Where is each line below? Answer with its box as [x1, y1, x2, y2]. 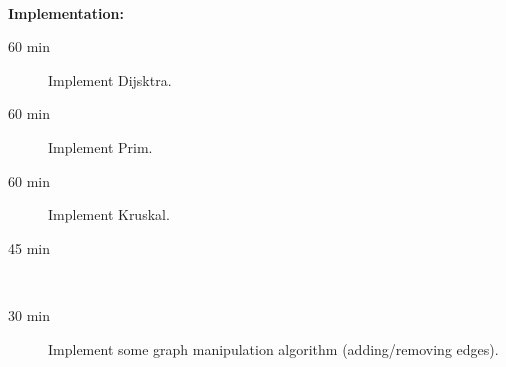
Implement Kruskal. [48, 204, 170, 225]
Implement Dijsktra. [48, 69, 172, 90]
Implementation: [8, 2, 124, 23]
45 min [8, 237, 50, 258]
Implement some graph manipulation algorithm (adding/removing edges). [48, 338, 499, 359]
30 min [8, 304, 50, 325]
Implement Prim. [48, 136, 153, 157]
